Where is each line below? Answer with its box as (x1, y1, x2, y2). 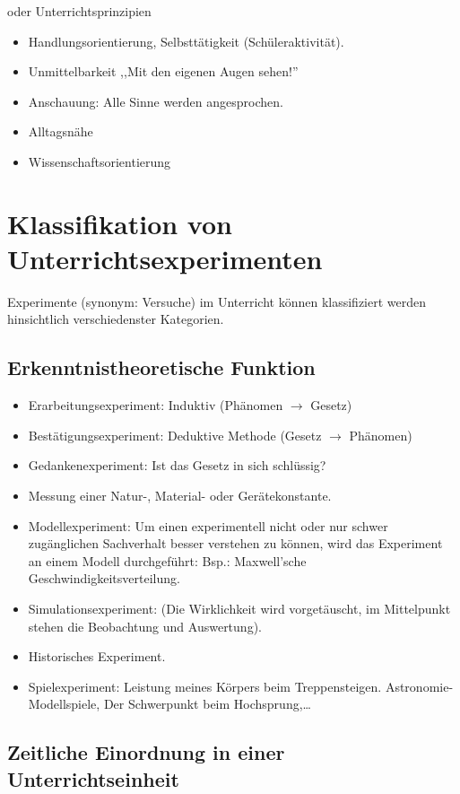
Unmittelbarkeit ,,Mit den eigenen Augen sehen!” (28, 62, 299, 81)
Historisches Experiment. (28, 647, 166, 666)
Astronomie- (385, 676, 454, 695)
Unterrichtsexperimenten (7, 240, 323, 276)
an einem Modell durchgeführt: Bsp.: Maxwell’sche (28, 551, 307, 570)
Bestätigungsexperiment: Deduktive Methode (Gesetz (28, 425, 322, 444)
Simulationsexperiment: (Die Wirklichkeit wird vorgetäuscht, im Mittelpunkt (28, 599, 451, 618)
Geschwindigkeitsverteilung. (28, 569, 180, 588)
